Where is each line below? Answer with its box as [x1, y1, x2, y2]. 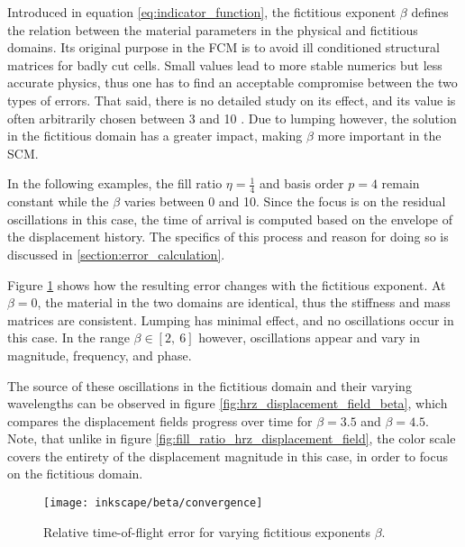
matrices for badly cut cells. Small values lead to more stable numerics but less [7, 55, 442, 74]
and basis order [259, 174, 344, 193]
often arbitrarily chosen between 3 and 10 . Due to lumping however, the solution [7, 108, 457, 127]
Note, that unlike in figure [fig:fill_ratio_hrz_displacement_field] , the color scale [7, 429, 456, 448]
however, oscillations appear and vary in [198, 328, 420, 347]
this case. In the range [7, 328, 130, 347]
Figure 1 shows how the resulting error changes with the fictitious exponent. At [7, 275, 446, 294]
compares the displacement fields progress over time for [7, 411, 313, 430]
